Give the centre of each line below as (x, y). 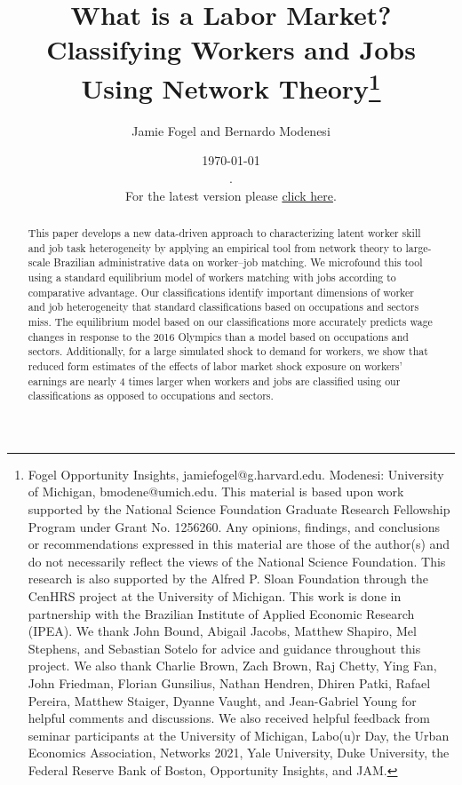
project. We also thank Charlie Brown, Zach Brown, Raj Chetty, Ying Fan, (232, 666)
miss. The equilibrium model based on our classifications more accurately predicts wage (230, 321)
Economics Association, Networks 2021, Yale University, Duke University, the (239, 753)
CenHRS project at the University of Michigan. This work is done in (215, 596)
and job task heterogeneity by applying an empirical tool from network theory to (215, 247)
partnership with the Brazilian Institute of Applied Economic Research (221, 613)
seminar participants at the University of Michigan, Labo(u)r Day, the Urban (239, 735)
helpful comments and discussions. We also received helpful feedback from (229, 718)
